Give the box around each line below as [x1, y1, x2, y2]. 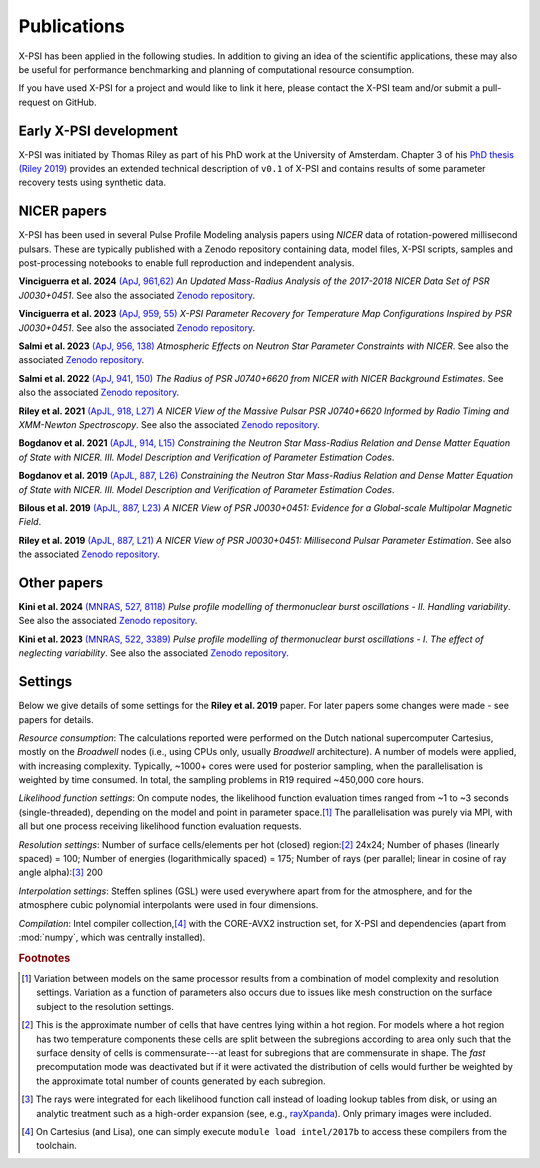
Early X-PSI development [18, 122, 179, 139]
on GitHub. [52, 96, 97, 108]
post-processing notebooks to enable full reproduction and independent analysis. [18, 257, 355, 269]
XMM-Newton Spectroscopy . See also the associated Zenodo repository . [18, 419, 320, 430]
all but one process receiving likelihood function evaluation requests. [18, 820, 302, 832]
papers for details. [18, 713, 94, 725]
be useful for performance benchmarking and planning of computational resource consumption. [18, 63, 415, 75]
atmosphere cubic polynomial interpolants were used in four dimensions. [18, 899, 319, 911]
